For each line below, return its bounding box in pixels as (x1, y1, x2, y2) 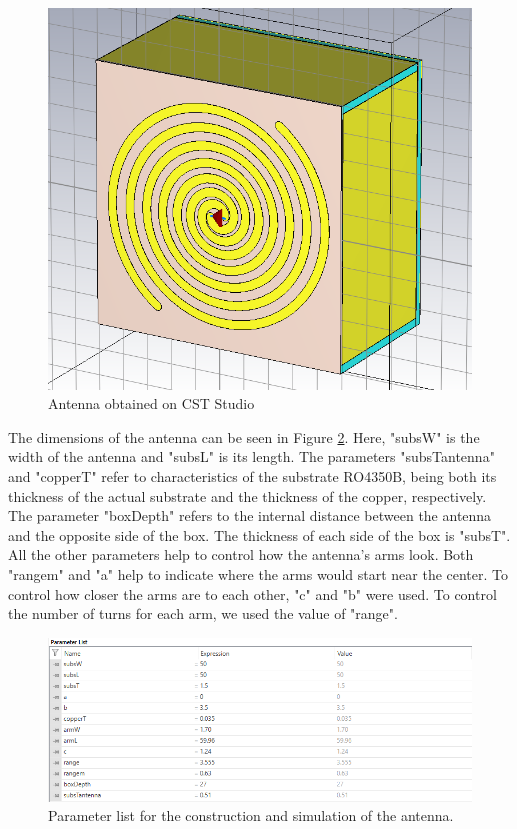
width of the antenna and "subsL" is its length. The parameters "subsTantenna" (8, 446, 495, 467)
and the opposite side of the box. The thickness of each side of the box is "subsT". (8, 524, 511, 545)
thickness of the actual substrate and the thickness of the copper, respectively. (8, 485, 487, 506)
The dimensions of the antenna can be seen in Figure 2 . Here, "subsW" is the (8, 426, 480, 447)
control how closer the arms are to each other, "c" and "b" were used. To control (8, 583, 497, 604)
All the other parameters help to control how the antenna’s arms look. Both (8, 544, 474, 565)
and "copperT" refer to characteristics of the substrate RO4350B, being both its (8, 466, 497, 487)
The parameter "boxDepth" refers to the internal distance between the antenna (8, 505, 492, 526)
